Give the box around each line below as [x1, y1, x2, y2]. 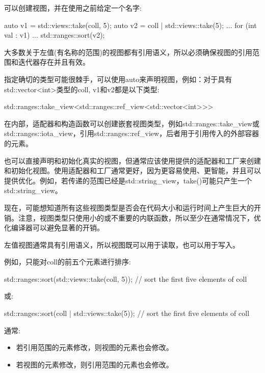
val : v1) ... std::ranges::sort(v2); [4, 30, 105, 40]
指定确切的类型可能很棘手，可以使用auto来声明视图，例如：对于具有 [4, 73, 232, 84]
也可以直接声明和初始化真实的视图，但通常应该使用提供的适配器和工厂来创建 [4, 155, 261, 166]
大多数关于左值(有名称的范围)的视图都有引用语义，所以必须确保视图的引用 [4, 46, 252, 57]
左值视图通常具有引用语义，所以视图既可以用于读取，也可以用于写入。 [4, 239, 240, 250]
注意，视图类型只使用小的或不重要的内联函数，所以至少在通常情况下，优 [18, 212, 261, 223]
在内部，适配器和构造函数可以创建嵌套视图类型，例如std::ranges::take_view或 [4, 118, 260, 128]
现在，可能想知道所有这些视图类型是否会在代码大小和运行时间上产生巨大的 [4, 202, 254, 212]
